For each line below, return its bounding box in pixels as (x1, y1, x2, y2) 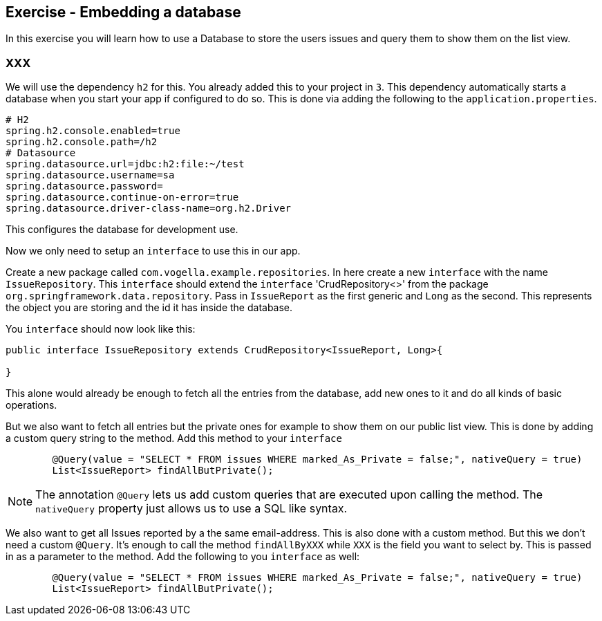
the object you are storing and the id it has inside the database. (6, 302, 293, 314)
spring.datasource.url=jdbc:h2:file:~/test (6, 158, 245, 170)
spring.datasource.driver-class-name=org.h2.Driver (6, 203, 292, 214)
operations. (6, 399, 57, 411)
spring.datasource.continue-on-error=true (6, 192, 239, 203)
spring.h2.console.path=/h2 (6, 136, 158, 148)
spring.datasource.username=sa (6, 169, 175, 181)
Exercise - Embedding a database (6, 3, 241, 21)
